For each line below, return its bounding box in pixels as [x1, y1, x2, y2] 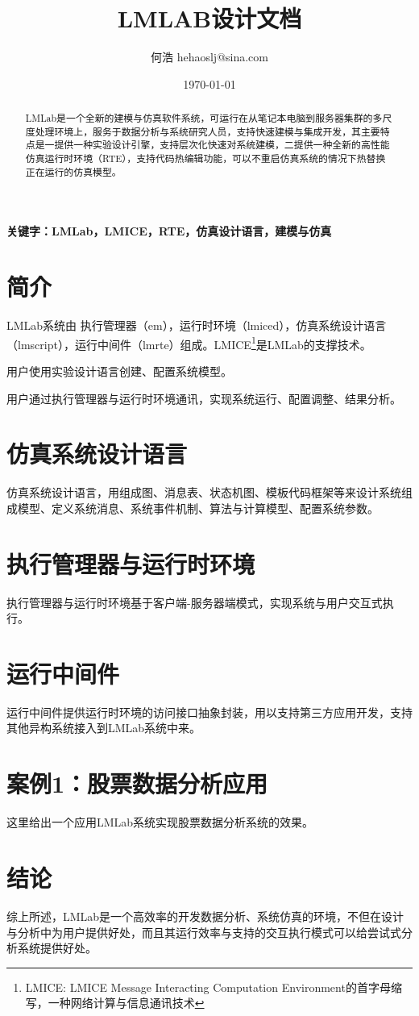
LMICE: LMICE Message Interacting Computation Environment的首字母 [25, 978, 391, 995]
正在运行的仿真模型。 [25, 164, 122, 178]
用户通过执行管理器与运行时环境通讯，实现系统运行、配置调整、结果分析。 [6, 389, 401, 406]
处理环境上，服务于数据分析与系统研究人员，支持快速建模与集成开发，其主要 [35, 124, 380, 138]
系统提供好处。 [17, 939, 97, 956]
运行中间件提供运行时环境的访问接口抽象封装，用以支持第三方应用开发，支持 [6, 703, 413, 720]
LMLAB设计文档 [117, 2, 302, 35]
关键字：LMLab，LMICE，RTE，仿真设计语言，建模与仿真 [6, 223, 332, 239]
